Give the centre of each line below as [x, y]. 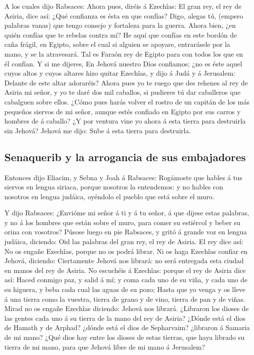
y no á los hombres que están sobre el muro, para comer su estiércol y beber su [123, 222]
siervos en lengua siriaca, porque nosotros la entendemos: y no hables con [114, 187]
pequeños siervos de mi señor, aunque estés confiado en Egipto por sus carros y [123, 111]
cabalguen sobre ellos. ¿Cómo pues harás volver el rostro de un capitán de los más [127, 101]
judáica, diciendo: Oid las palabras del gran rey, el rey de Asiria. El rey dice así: [124, 241]
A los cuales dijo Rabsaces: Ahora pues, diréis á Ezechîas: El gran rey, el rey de [123, 6]
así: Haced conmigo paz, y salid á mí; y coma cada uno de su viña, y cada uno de [126, 280]
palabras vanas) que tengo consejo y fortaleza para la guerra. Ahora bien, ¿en [120, 25]
